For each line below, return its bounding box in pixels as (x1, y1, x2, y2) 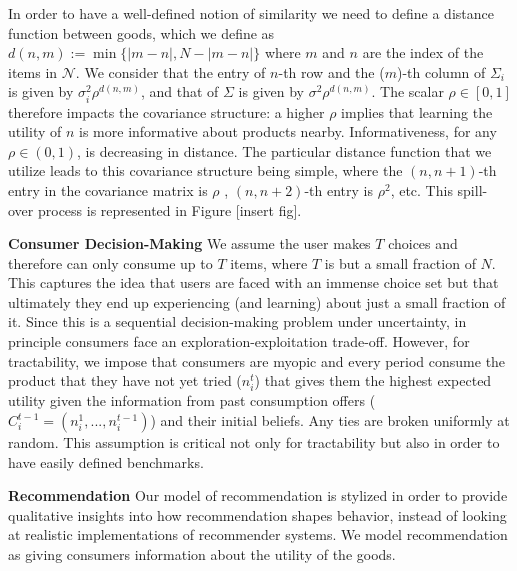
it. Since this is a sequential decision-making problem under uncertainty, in (8, 311, 467, 332)
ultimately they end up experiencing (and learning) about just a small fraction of (8, 291, 506, 312)
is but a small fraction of (324, 252, 476, 273)
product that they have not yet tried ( (8, 370, 242, 391)
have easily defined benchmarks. (8, 451, 204, 472)
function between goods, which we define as (8, 22, 275, 43)
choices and (388, 233, 458, 254)
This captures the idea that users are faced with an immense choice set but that (8, 272, 499, 293)
